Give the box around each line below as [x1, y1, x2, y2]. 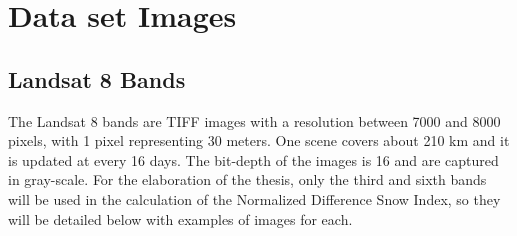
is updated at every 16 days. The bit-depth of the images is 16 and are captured [8, 149, 499, 170]
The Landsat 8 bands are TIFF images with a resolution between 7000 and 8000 [8, 110, 501, 131]
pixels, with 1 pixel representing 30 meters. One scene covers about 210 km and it [8, 130, 510, 151]
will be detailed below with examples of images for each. [8, 208, 353, 229]
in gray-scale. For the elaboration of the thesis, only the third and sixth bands [8, 169, 487, 190]
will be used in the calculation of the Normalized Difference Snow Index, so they [8, 188, 501, 209]
